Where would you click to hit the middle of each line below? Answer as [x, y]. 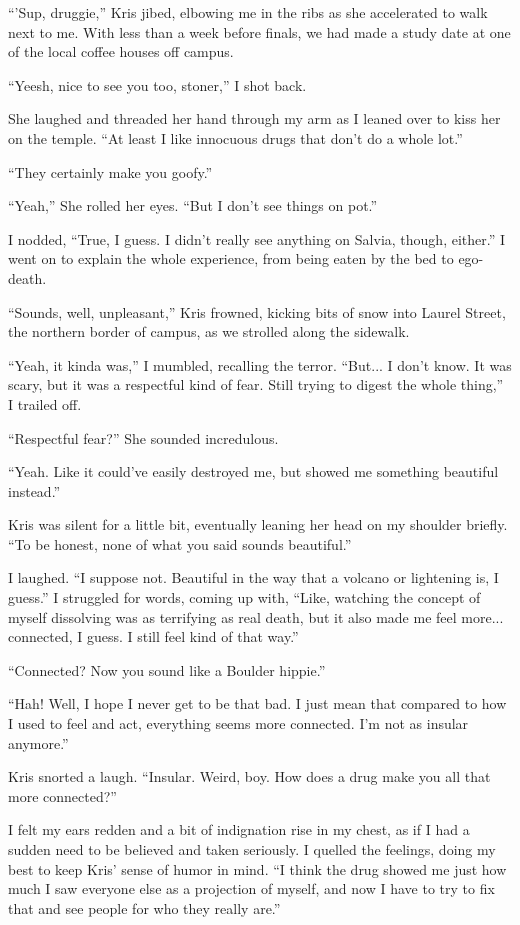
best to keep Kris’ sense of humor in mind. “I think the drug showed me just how [257, 868]
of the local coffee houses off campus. [121, 51]
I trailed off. [45, 403]
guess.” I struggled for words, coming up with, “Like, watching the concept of [244, 597]
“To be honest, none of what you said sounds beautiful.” [180, 543]
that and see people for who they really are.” [144, 907]
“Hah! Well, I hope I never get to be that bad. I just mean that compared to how [257, 703]
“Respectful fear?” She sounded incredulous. [143, 437]
